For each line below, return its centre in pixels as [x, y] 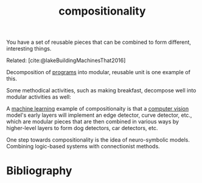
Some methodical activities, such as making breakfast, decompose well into [101, 91]
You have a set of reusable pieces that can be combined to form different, [99, 42]
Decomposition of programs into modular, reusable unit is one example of [98, 72]
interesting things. [29, 49]
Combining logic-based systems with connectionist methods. [83, 147]
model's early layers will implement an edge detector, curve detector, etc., [99, 115]
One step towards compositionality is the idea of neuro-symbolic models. [98, 140]
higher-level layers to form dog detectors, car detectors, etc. [82, 128]
